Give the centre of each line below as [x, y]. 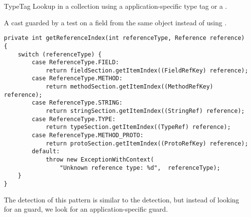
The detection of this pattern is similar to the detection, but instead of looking [122, 199]
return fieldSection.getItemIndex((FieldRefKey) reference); [147, 70]
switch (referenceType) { [60, 54]
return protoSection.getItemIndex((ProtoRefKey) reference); [147, 143]
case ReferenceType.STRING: [77, 103]
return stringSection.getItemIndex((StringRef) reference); [145, 111]
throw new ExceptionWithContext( [100, 160]
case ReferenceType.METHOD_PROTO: [88, 136]
